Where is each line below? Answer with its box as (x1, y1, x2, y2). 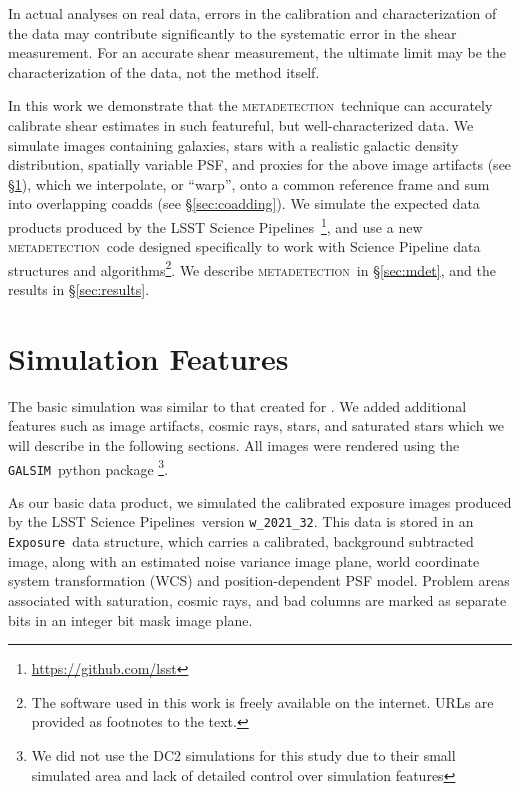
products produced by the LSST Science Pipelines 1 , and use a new (8, 213, 423, 237)
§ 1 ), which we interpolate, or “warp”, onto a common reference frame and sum (8, 173, 490, 194)
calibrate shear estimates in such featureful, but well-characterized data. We (8, 114, 474, 135)
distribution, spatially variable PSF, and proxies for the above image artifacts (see (8, 154, 512, 175)
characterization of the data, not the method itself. (8, 61, 320, 82)
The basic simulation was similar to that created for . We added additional (8, 395, 467, 416)
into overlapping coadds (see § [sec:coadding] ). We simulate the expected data (8, 193, 480, 214)
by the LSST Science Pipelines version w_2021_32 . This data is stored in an (8, 511, 474, 532)
